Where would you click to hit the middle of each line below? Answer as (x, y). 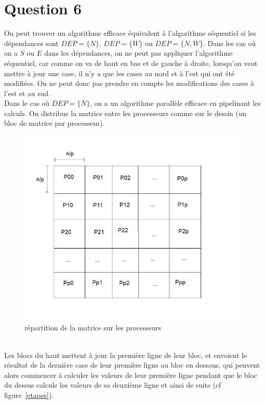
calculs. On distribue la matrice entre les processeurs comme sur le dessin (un (125, 113)
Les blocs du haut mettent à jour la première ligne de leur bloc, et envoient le (126, 355)
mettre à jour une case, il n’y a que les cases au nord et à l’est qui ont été (119, 73)
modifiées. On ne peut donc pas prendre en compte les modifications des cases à (129, 83)
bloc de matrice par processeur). (55, 123)
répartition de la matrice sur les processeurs (93, 328)
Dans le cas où (27, 103)
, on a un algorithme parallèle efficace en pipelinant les (175, 103)
